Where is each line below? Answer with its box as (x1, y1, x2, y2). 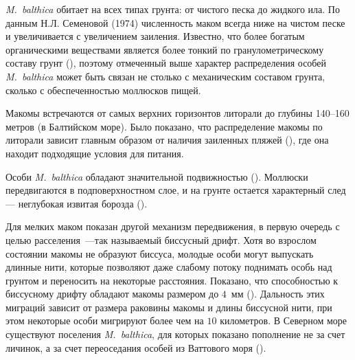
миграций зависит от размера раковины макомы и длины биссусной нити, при (5, 300, 332, 314)
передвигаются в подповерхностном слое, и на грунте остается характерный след (5, 183, 346, 197)
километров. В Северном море (220, 313, 347, 328)
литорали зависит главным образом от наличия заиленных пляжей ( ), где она (5, 133, 329, 147)
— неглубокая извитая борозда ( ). (5, 196, 148, 210)
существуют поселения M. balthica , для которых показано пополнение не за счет (5, 327, 345, 341)
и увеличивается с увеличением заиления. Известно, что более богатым (5, 29, 305, 43)
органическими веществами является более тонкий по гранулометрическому (5, 42, 324, 56)
